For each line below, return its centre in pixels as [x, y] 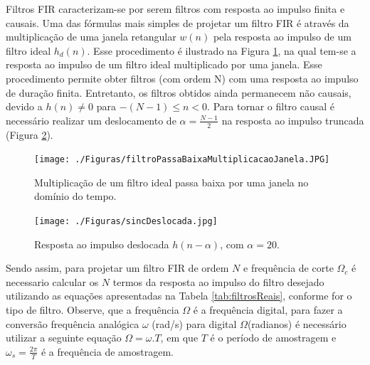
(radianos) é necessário [297, 323]
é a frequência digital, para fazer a [268, 310]
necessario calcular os [52, 281]
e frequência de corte [289, 268]
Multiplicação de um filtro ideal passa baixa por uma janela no [171, 182]
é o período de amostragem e [273, 338]
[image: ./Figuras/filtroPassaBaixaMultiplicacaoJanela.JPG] [182, 160]
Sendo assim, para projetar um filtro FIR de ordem [117, 268]
